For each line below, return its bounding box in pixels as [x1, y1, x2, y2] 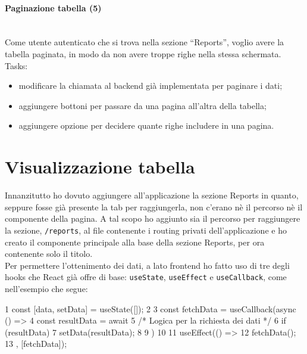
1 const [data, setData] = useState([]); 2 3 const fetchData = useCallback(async [5, 302, 296, 315]
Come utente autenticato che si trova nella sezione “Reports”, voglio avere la [5, 36, 284, 48]
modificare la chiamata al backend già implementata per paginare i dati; [18, 79, 283, 92]
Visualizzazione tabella [5, 154, 195, 179]
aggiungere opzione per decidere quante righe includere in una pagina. [18, 119, 274, 132]
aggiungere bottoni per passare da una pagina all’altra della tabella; [18, 99, 267, 111]
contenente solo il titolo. [5, 247, 93, 260]
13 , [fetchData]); [5, 337, 67, 350]
